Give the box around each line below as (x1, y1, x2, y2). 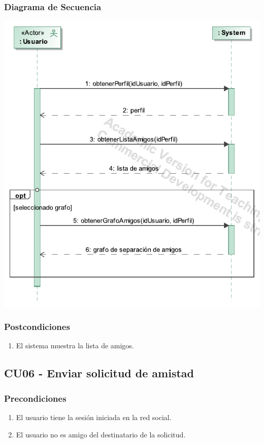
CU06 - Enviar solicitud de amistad (4, 365, 194, 381)
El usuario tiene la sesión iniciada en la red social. (16, 411, 172, 422)
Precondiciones (4, 392, 67, 404)
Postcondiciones (4, 320, 70, 333)
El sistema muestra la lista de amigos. (16, 340, 134, 351)
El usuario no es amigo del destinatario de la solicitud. (16, 429, 186, 439)
